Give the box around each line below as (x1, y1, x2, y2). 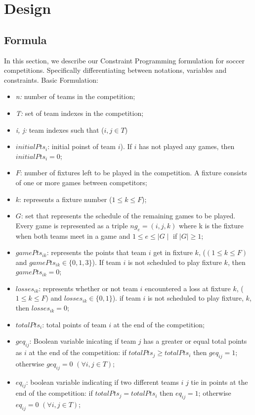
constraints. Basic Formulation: (4, 74, 98, 85)
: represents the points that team (46, 247, 146, 258)
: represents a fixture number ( (19, 194, 112, 204)
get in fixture (153, 247, 193, 258)
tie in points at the (191, 376, 248, 387)
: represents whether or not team (39, 283, 138, 293)
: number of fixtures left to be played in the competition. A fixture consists (20, 167, 247, 178)
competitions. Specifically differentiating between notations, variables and (4, 65, 227, 75)
